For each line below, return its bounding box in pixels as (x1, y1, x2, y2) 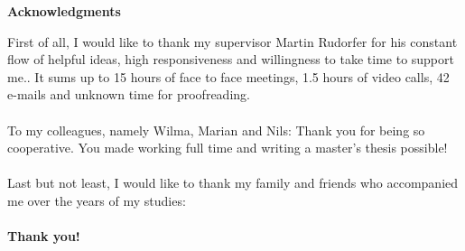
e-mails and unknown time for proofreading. (7, 85, 250, 104)
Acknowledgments (7, 2, 121, 20)
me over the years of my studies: (7, 191, 186, 209)
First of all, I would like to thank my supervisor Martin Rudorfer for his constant (7, 32, 458, 51)
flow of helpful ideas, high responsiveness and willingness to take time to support (7, 50, 454, 69)
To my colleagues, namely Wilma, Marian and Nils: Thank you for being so (7, 120, 425, 139)
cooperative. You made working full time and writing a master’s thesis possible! (7, 138, 448, 157)
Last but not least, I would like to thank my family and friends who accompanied (7, 173, 459, 192)
